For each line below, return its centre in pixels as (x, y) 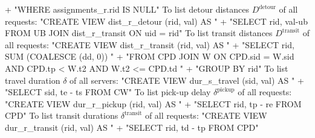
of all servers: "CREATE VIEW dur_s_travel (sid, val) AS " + (187, 80)
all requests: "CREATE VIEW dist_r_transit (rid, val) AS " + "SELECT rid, (150, 44)
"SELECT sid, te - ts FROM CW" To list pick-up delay (108, 92)
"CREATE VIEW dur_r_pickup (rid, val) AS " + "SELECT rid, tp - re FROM (153, 103)
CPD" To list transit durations (62, 115)
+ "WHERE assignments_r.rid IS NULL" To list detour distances (127, 9)
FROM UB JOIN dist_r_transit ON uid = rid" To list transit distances (139, 33)
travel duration (33, 80)
